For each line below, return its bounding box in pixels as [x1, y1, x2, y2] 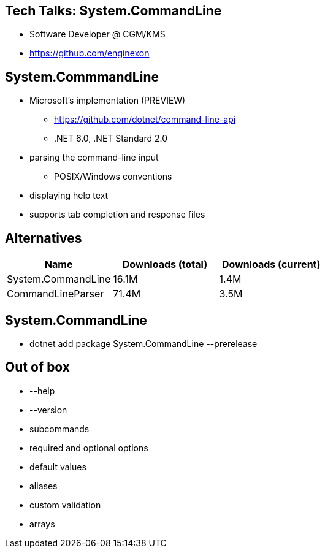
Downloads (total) [122, 258, 208, 271]
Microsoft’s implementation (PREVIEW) [29, 95, 186, 106]
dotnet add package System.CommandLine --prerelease [29, 338, 258, 349]
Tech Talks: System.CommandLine [5, 3, 222, 18]
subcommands [29, 423, 90, 434]
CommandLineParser [7, 288, 104, 300]
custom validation [29, 499, 101, 510]
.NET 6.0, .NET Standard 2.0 [54, 133, 168, 144]
